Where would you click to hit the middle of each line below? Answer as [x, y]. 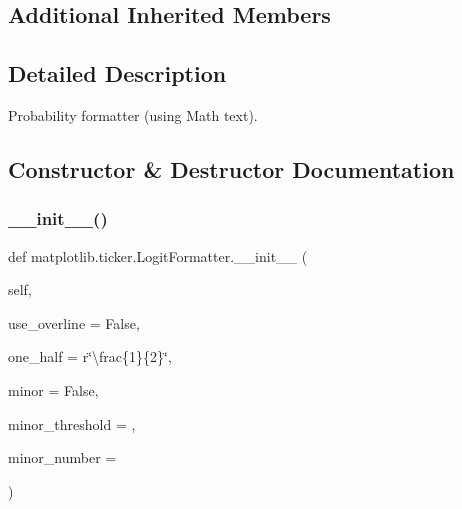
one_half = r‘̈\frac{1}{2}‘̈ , [90, 356]
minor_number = [62, 457]
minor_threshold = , [72, 423]
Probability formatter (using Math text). [133, 114]
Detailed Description [117, 73]
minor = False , [53, 389]
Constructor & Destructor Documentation [231, 168]
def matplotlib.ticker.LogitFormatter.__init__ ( [158, 255]
